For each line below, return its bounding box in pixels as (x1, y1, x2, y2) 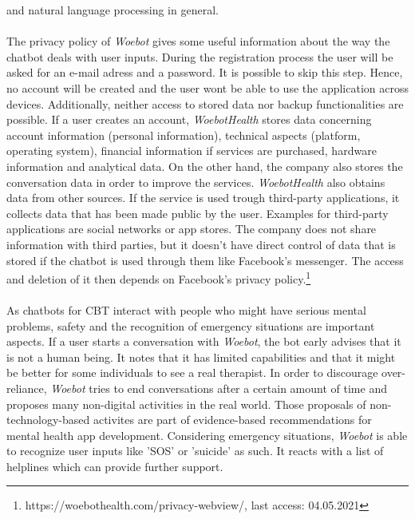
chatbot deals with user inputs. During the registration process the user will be (6, 48, 393, 65)
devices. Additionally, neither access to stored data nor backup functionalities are (6, 95, 404, 112)
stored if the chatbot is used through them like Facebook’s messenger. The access (6, 252, 404, 268)
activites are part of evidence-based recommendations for (93, 411, 372, 428)
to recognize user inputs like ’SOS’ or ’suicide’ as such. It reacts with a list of (6, 442, 384, 459)
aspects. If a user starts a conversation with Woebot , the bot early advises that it (6, 333, 401, 350)
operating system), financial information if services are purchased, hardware (6, 142, 377, 159)
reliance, (6, 379, 47, 396)
